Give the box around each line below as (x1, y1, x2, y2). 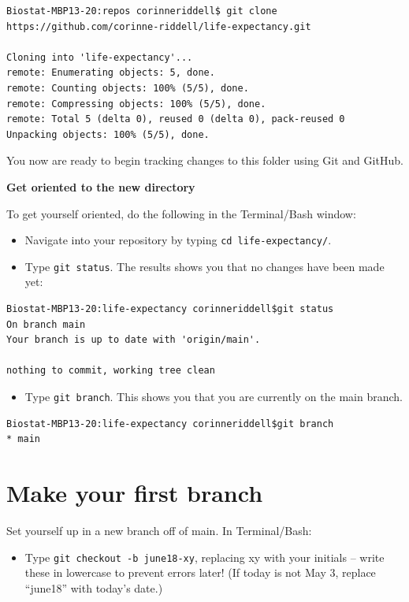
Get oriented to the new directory (6, 178, 195, 195)
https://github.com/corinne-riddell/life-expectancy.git (6, 20, 311, 32)
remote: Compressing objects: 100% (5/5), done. (6, 98, 266, 110)
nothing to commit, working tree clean (6, 365, 215, 377)
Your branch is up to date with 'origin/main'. (6, 334, 261, 346)
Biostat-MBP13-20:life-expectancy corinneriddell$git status (6, 303, 334, 315)
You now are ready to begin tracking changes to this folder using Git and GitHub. (6, 152, 403, 169)
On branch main (6, 318, 86, 330)
